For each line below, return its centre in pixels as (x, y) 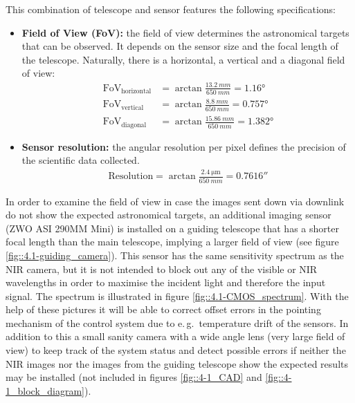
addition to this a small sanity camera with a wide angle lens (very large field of (175, 336)
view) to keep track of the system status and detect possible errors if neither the (176, 350)
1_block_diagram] (45, 390)
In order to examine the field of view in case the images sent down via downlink (175, 201)
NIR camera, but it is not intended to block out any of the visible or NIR (162, 269)
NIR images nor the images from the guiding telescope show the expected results (177, 363)
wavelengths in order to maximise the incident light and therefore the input (166, 282)
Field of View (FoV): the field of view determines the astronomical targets (185, 32)
